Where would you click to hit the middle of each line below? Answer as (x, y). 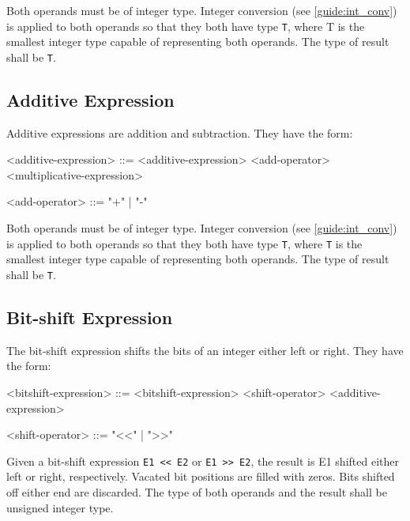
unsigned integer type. (60, 507)
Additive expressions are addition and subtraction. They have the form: (180, 132)
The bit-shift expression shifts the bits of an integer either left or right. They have (205, 350)
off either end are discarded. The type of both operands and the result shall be (197, 492)
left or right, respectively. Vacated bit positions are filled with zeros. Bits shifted (201, 476)
